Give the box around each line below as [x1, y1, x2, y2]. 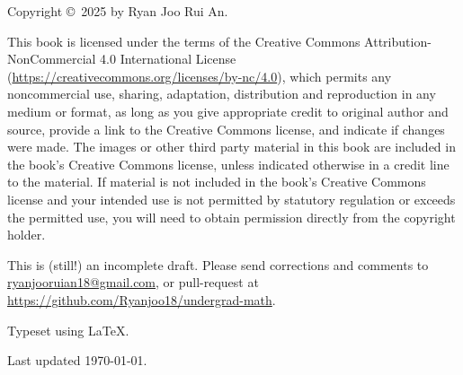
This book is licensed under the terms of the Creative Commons [7, 31, 361, 50]
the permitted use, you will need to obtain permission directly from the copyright [7, 207, 456, 226]
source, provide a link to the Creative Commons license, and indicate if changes [7, 119, 445, 138]
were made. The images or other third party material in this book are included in [7, 137, 456, 156]
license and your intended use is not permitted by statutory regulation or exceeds [7, 189, 456, 208]
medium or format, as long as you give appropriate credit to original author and [7, 101, 449, 120]
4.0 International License [100, 49, 236, 68]
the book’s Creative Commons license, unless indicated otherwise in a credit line [7, 154, 450, 173]
